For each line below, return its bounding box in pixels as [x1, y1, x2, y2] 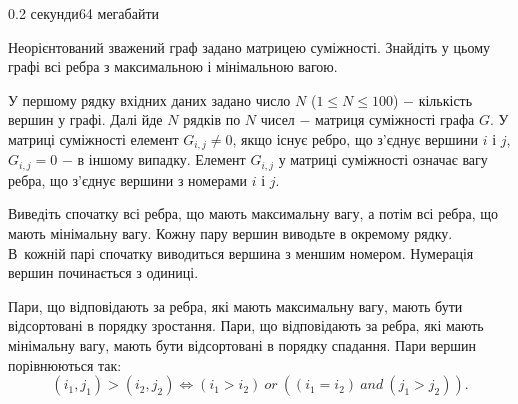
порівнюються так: [8, 354, 122, 375]
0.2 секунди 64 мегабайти [8, 3, 160, 23]
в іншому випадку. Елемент [77, 149, 246, 170]
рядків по [183, 109, 241, 130]
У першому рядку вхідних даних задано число [8, 89, 291, 110]
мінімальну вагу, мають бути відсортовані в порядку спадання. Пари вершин [8, 335, 477, 356]
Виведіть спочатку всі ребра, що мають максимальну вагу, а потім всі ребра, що [8, 203, 499, 224]
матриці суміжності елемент [8, 128, 179, 149]
